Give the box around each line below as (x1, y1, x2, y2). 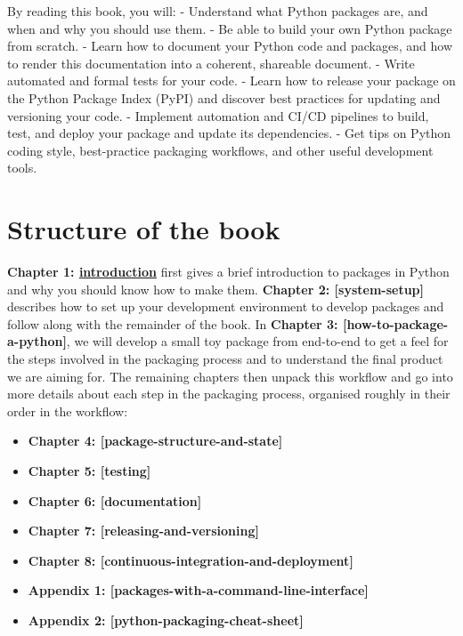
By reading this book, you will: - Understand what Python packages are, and (7, 2, 428, 20)
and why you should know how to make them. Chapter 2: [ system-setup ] (7, 279, 425, 298)
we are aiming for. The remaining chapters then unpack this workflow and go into (7, 366, 453, 385)
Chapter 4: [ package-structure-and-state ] (28, 431, 283, 450)
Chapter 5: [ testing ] (28, 462, 151, 479)
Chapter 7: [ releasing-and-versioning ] (28, 521, 259, 540)
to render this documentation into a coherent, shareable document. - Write (7, 53, 415, 72)
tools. (7, 158, 37, 177)
